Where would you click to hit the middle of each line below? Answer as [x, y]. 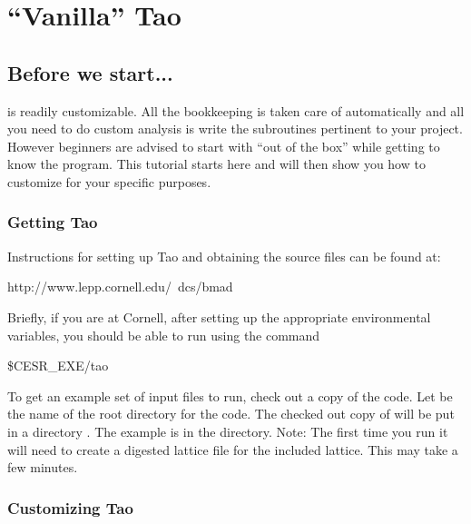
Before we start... [90, 72]
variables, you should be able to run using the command [164, 335]
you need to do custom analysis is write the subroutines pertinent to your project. [235, 129]
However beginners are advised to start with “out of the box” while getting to [224, 146]
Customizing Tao [70, 507]
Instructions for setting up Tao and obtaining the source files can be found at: [224, 256]
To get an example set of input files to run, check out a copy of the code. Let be [230, 395]
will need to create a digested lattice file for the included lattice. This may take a [233, 449]
